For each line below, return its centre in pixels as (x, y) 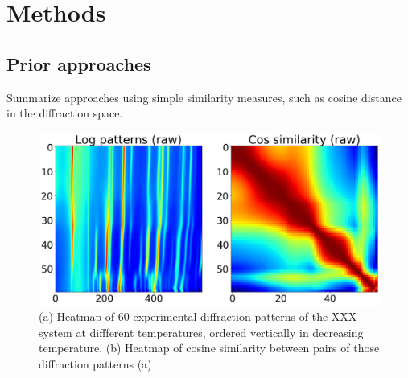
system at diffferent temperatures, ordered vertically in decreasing (201, 332)
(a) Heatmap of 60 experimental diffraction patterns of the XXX (198, 316)
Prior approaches (79, 63)
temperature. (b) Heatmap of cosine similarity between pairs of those (209, 348)
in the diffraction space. (65, 113)
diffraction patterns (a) (95, 364)
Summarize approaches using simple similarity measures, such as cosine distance (204, 97)
